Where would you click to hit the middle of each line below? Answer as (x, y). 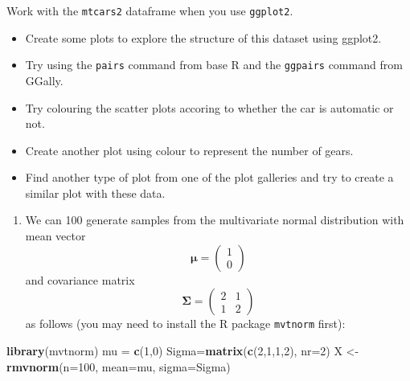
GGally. (44, 80)
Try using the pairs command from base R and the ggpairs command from (214, 65)
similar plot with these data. (95, 193)
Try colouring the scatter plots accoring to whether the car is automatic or (209, 107)
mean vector (55, 236)
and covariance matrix (80, 279)
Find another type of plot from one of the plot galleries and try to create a (209, 177)
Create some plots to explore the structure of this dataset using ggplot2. (203, 37)
